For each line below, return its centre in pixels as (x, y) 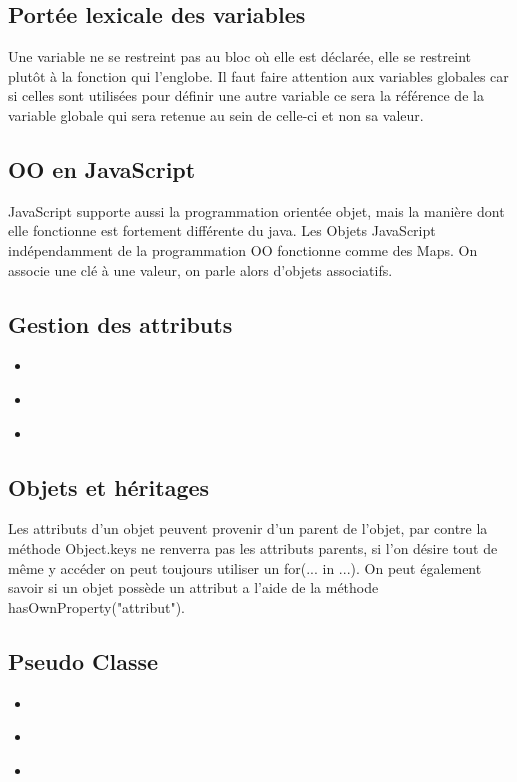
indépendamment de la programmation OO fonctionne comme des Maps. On (243, 249)
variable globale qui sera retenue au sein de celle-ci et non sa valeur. (216, 114)
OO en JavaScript (102, 168)
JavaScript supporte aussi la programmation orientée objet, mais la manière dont (256, 210)
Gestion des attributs (120, 323)
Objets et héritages (109, 486)
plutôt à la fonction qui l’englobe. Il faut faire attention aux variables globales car (258, 75)
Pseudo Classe (83, 660)
